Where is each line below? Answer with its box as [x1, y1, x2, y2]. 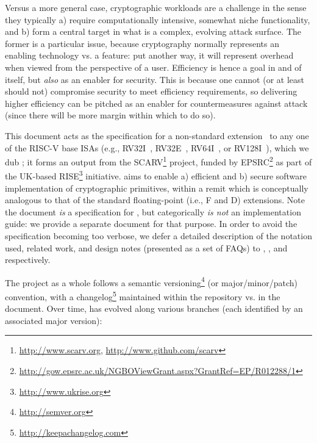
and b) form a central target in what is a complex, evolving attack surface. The [5, 25, 302, 38]
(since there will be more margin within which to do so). [5, 109, 216, 121]
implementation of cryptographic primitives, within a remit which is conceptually [5, 181, 308, 194]
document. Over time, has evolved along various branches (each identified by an [5, 302, 303, 315]
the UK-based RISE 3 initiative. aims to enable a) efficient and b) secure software [5, 168, 307, 182]
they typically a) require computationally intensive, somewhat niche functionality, [5, 13, 310, 26]
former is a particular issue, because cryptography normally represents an [5, 37, 279, 49]
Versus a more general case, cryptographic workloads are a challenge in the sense [5, 1, 307, 13]
